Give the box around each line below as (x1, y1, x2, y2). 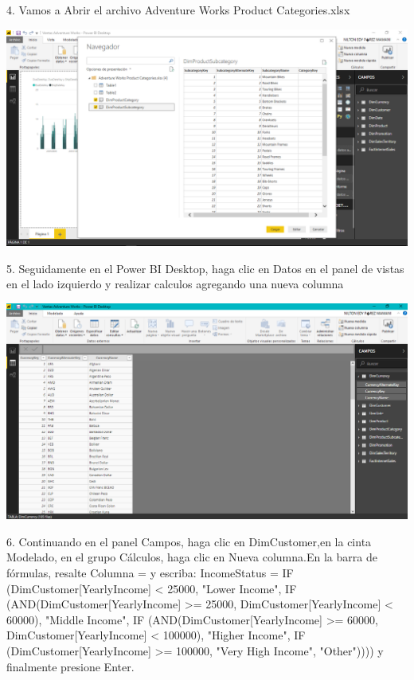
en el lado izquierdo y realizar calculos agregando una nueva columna (6, 276, 344, 292)
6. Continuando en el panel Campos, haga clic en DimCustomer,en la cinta (6, 533, 372, 549)
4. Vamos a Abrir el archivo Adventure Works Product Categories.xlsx (6, 2, 350, 18)
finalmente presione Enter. (6, 658, 135, 674)
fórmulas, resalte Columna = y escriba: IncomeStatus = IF (6, 565, 294, 581)
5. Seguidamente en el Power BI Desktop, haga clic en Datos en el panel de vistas (6, 260, 404, 276)
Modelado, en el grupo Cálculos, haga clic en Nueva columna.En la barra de (6, 549, 377, 565)
